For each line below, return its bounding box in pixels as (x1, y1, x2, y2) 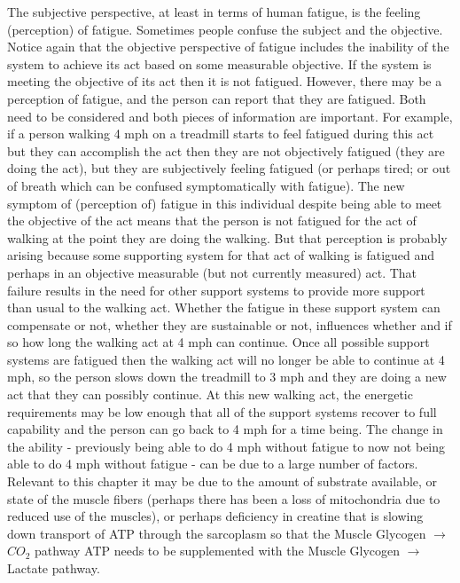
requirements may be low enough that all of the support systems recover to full (7, 402, 437, 421)
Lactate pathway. (7, 559, 100, 577)
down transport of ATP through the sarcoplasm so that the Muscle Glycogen (7, 524, 426, 542)
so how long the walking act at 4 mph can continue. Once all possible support (7, 333, 430, 351)
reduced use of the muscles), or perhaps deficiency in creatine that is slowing (7, 507, 424, 525)
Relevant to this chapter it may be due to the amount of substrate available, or (7, 472, 438, 491)
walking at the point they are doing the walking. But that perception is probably (7, 228, 448, 247)
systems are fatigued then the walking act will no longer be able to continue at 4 (7, 350, 445, 368)
